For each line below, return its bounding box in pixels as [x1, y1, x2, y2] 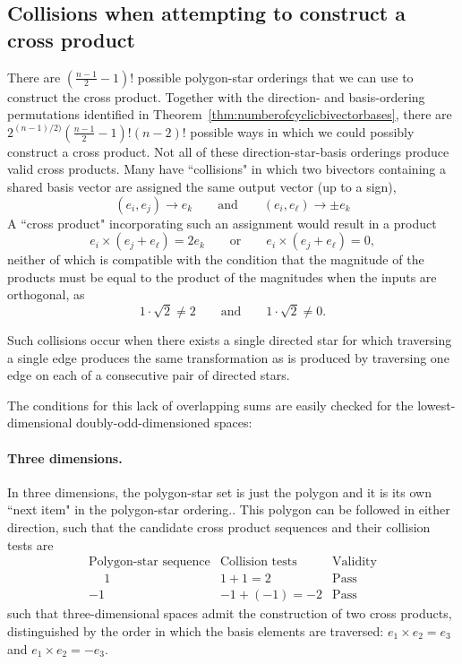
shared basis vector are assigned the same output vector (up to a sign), [7, 177, 397, 195]
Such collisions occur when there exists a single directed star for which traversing [7, 331, 452, 349]
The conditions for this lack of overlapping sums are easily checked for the [7, 395, 414, 414]
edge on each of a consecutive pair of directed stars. [7, 366, 290, 384]
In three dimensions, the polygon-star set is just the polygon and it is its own [7, 482, 432, 501]
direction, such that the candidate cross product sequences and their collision [7, 518, 431, 537]
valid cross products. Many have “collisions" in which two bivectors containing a [7, 160, 446, 178]
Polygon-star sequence [89, 556, 210, 569]
